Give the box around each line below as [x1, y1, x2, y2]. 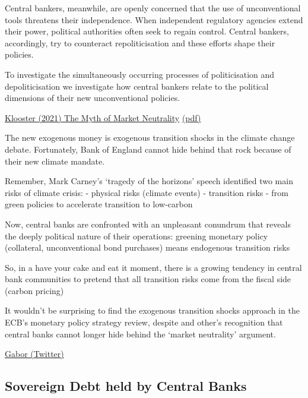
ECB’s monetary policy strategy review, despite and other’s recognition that [5, 316, 283, 328]
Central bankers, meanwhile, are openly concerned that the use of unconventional [5, 2, 301, 14]
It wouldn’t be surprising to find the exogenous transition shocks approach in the [5, 304, 300, 317]
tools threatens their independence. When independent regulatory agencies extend [5, 13, 303, 26]
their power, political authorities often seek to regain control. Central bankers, [5, 25, 289, 37]
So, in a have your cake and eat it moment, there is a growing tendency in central [5, 261, 302, 273]
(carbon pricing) [5, 284, 64, 296]
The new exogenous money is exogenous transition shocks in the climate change [5, 131, 295, 144]
